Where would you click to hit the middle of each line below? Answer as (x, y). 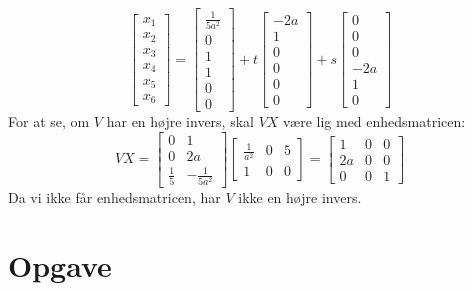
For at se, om (49, 121)
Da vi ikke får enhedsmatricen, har (114, 196)
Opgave (60, 265)
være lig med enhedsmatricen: (374, 121)
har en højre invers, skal (180, 121)
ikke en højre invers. (300, 196)
